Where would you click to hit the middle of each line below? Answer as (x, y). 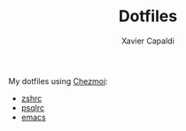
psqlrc (33, 107)
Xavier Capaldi (148, 41)
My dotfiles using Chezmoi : (58, 81)
